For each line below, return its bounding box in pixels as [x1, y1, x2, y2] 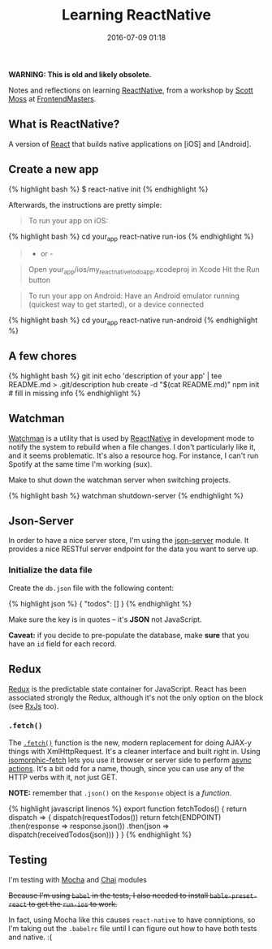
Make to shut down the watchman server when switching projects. [8, 475, 231, 485]
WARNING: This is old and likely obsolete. [8, 69, 152, 79]
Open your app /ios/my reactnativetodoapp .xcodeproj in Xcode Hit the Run [28, 265, 260, 277]
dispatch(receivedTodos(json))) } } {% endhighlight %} [8, 830, 192, 839]
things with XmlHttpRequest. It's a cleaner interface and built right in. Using [8, 746, 261, 756]
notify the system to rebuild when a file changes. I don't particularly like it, [8, 442, 256, 451]
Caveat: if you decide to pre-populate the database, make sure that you [8, 630, 250, 640]
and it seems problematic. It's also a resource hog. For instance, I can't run [8, 451, 259, 460]
